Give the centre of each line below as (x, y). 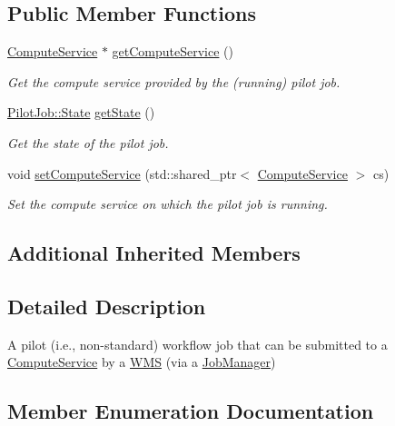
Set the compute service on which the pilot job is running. (168, 204)
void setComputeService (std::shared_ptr (122, 173)
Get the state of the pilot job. (88, 142)
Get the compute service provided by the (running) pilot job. (174, 81)
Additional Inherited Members (154, 253)
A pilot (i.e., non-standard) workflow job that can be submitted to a (197, 344)
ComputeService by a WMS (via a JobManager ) (142, 362)
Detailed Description (107, 306)
